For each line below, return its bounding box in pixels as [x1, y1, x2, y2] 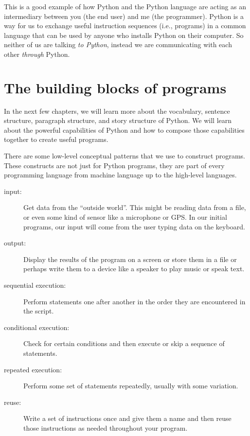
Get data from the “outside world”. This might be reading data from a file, [23, 202, 246, 212]
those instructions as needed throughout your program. [23, 422, 188, 433]
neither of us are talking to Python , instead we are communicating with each [4, 39, 232, 50]
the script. [23, 306, 54, 316]
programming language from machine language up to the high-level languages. [4, 170, 237, 180]
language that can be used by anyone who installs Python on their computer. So [4, 30, 244, 40]
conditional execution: [4, 322, 70, 332]
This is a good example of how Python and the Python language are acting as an [4, 1, 247, 11]
